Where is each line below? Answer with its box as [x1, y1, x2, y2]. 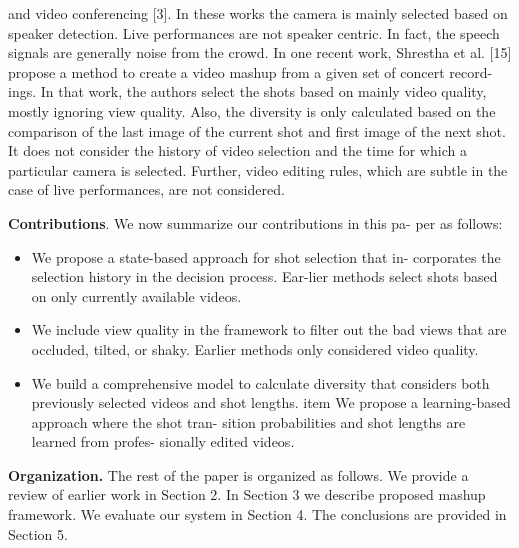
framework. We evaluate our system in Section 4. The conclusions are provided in [8, 504, 507, 525]
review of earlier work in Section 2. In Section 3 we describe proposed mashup [8, 484, 486, 505]
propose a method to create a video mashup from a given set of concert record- [8, 61, 493, 82]
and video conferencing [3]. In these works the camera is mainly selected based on [8, 3, 508, 23]
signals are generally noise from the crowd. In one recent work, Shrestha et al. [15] [8, 42, 512, 63]
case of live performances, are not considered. [8, 179, 285, 200]
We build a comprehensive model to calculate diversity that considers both [31, 372, 490, 393]
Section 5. [8, 523, 68, 544]
